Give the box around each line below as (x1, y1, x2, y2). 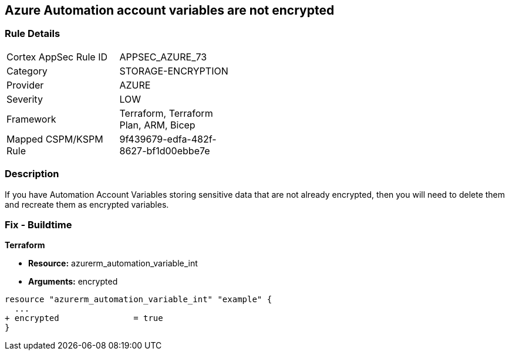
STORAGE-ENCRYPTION (119, 65, 228, 77)
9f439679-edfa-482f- (119, 133, 217, 145)
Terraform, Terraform (119, 107, 213, 119)
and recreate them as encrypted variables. (5, 199, 169, 209)
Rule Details (5, 28, 60, 40)
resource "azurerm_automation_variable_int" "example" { (5, 295, 272, 305)
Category (6, 65, 48, 77)
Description (5, 168, 59, 180)
